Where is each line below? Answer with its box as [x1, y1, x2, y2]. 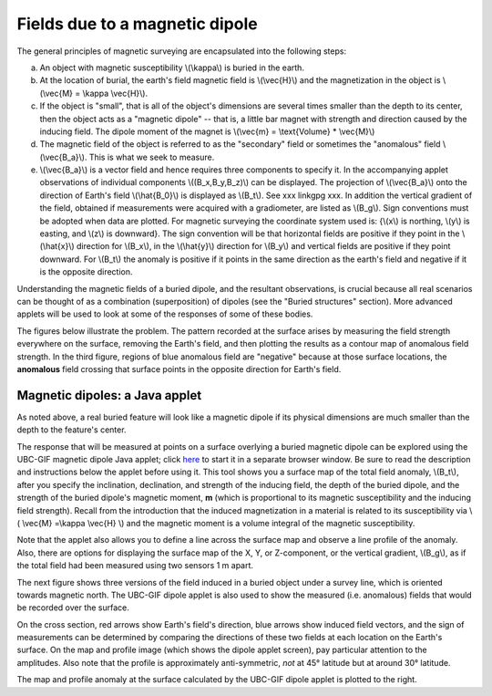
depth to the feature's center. [16, 424, 127, 435]
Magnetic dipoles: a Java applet [16, 388, 202, 403]
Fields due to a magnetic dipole [16, 14, 259, 34]
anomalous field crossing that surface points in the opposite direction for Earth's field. [16, 363, 342, 374]
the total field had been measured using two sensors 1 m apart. [16, 560, 254, 571]
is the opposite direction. [39, 266, 133, 277]
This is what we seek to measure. [88, 151, 215, 162]
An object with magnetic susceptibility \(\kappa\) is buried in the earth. [39, 62, 305, 73]
